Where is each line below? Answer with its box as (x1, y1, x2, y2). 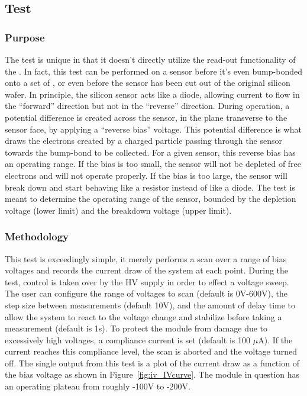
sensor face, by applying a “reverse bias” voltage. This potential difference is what (5, 123, 302, 135)
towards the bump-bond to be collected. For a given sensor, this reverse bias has (5, 146, 296, 158)
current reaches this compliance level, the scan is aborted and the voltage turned (5, 345, 297, 358)
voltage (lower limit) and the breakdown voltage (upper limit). (5, 204, 232, 216)
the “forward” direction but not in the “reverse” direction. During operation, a (5, 99, 290, 112)
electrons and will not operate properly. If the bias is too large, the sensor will (5, 169, 287, 181)
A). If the (258, 333, 293, 346)
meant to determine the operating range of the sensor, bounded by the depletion (5, 192, 296, 205)
